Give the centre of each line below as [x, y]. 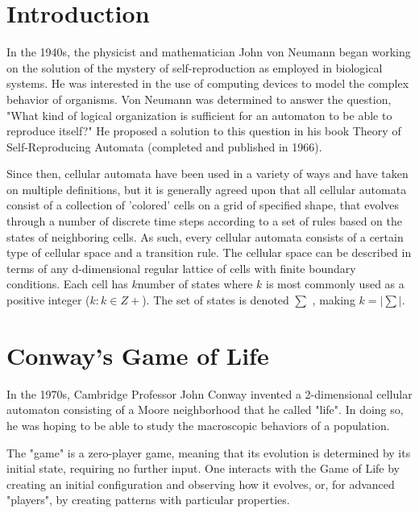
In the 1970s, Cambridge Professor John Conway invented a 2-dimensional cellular [209, 393]
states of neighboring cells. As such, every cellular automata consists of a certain [205, 236]
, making [334, 300]
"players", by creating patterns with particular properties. [148, 500]
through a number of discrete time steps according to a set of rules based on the [205, 221]
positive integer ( [48, 300]
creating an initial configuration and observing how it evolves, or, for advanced [201, 484]
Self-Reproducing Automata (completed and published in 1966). [164, 146]
